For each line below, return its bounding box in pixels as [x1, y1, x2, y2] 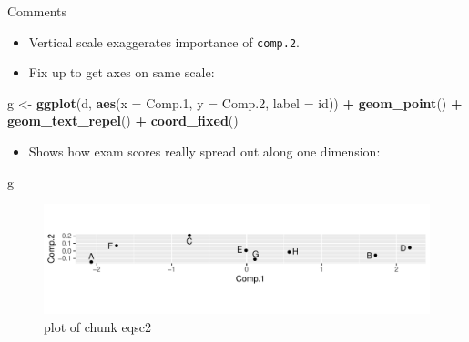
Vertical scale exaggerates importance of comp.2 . [28, 32, 300, 51]
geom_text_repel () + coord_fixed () [7, 111, 239, 130]
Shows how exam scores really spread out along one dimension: [28, 142, 381, 161]
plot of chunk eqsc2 [44, 317, 151, 336]
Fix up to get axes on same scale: [28, 63, 215, 82]
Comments [7, 2, 67, 20]
